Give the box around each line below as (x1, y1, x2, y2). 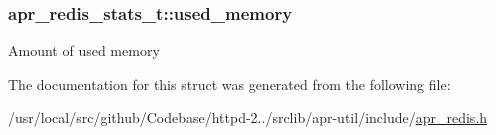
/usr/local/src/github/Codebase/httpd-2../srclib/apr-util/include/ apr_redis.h (8, 107, 488, 128)
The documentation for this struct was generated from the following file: (8, 73, 451, 94)
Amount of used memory (8, 40, 160, 61)
